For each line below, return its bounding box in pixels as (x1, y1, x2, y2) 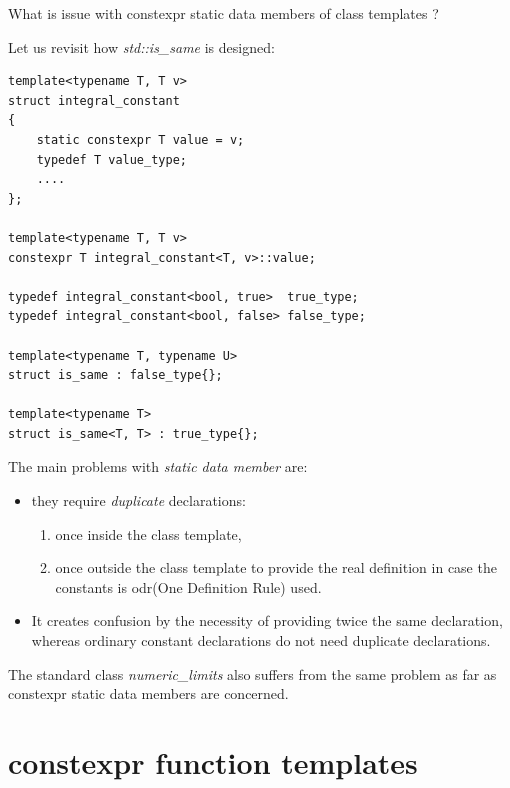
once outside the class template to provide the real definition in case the (55, 557, 497, 578)
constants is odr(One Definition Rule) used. (55, 576, 322, 597)
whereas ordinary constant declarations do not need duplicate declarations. (31, 630, 491, 651)
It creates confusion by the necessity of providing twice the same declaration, (31, 610, 503, 631)
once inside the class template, (55, 523, 242, 544)
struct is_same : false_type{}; (8, 368, 223, 383)
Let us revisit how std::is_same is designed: (8, 36, 275, 57)
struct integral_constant (8, 93, 180, 108)
